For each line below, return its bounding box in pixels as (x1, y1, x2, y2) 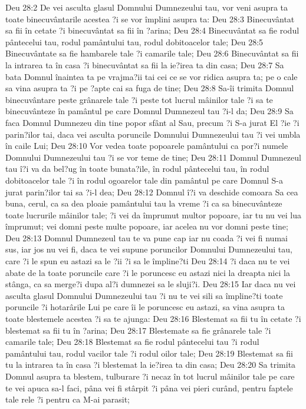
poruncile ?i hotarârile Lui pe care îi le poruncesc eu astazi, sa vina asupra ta (5, 301, 285, 313)
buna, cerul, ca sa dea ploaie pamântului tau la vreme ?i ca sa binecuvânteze (5, 197, 282, 210)
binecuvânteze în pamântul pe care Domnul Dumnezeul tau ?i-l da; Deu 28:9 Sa (5, 105, 294, 117)
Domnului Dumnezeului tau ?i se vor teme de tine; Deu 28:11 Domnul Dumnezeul (5, 151, 301, 163)
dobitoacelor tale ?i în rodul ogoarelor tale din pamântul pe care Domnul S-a (5, 174, 283, 186)
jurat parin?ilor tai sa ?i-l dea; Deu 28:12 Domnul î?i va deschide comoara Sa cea (5, 185, 298, 198)
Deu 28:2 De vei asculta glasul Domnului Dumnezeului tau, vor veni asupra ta (5, 1, 288, 13)
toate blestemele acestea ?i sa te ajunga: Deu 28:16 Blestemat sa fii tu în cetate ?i (5, 312, 301, 325)
